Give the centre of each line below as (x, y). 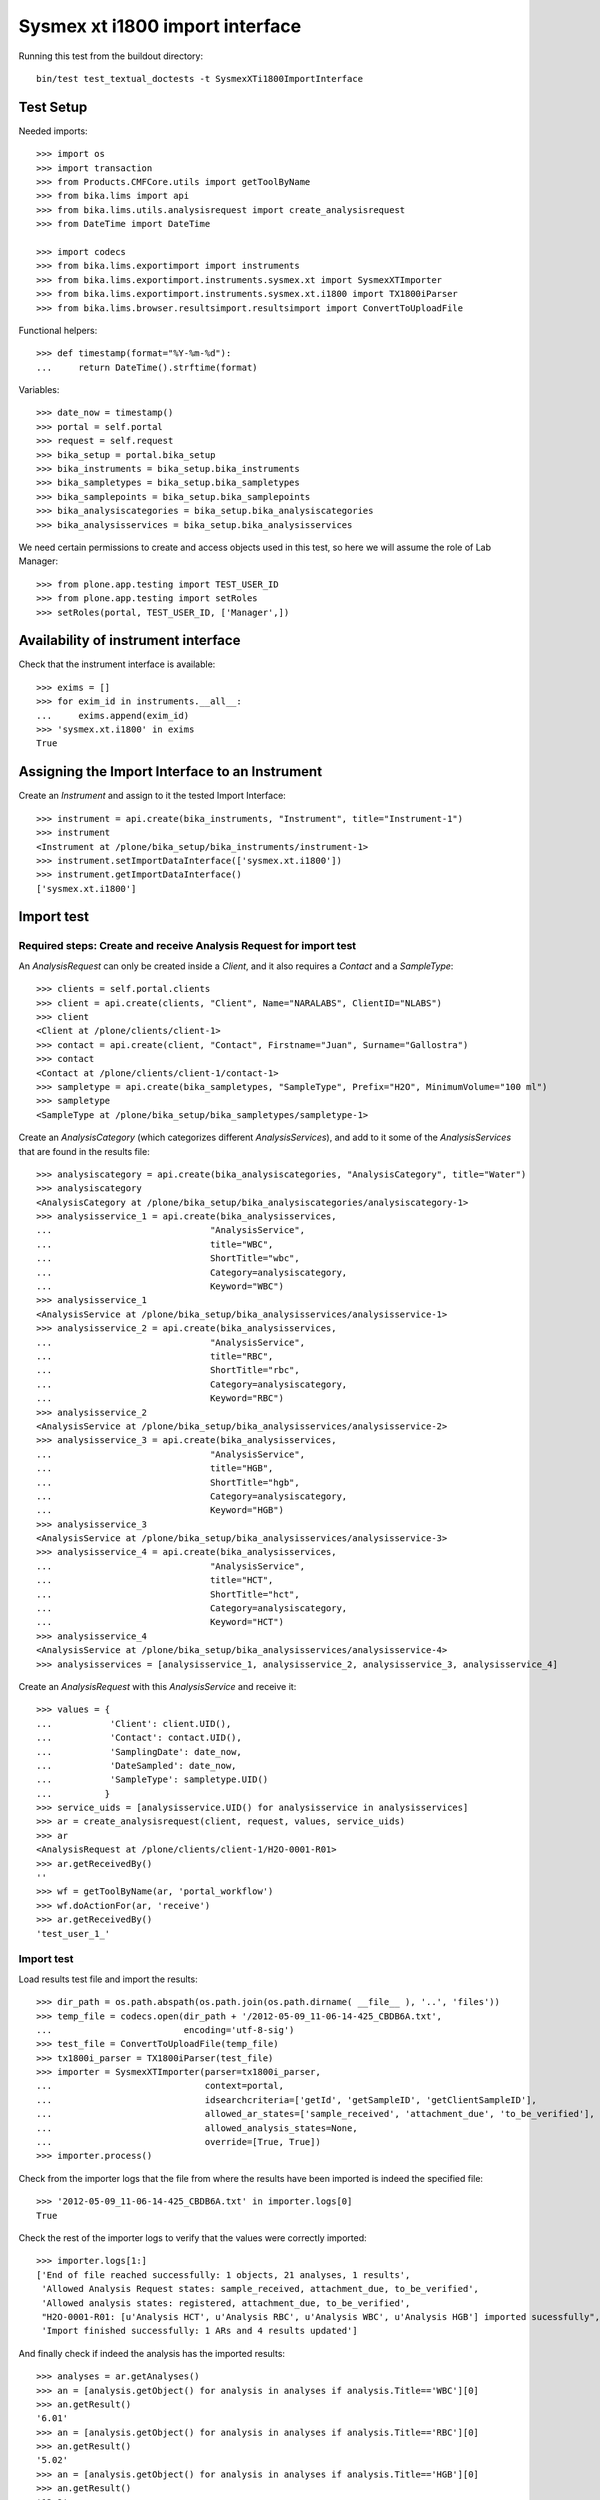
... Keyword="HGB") (160, 1510)
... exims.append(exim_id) (113, 715)
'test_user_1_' (73, 1933)
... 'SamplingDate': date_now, (139, 1751)
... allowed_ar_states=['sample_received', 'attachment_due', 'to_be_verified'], (315, 2114)
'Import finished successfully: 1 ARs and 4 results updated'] (200, 2331)
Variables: (39, 390)
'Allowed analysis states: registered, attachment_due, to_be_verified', (226, 2303)
